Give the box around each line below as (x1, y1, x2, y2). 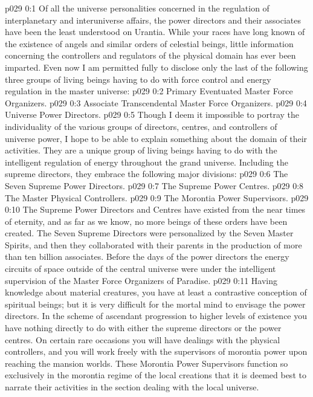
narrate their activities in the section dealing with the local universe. (5, 381, 259, 393)
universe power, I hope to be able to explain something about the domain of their (5, 132, 308, 144)
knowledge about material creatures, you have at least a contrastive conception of (5, 286, 307, 299)
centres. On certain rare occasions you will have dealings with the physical (5, 333, 280, 346)
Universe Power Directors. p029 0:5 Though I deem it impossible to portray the (5, 108, 300, 121)
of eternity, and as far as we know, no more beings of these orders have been (5, 215, 288, 227)
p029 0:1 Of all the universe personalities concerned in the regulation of (5, 2, 269, 14)
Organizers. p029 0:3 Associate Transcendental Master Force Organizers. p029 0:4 (5, 96, 307, 109)
